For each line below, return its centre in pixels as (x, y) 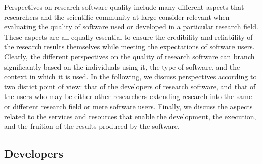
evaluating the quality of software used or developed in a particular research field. (131, 27)
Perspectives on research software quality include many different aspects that (124, 7)
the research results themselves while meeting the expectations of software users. (129, 46)
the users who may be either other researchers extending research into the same (128, 96)
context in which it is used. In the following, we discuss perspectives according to (130, 76)
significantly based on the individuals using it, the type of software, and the (122, 66)
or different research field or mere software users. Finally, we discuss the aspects (128, 106)
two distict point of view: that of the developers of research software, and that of (130, 86)
